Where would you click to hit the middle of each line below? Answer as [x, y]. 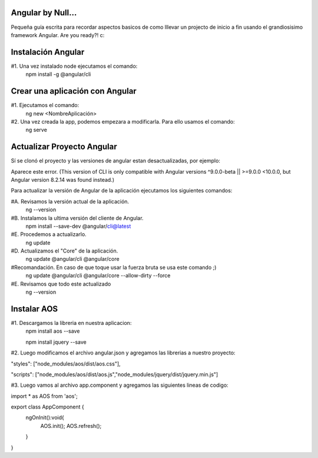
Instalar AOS [34, 309]
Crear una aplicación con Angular [74, 91]
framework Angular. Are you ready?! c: [58, 35]
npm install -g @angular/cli [58, 74]
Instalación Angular [48, 52]
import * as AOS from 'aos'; [44, 396]
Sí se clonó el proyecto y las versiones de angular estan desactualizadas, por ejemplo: [116, 161]
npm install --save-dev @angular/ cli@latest [78, 226]
